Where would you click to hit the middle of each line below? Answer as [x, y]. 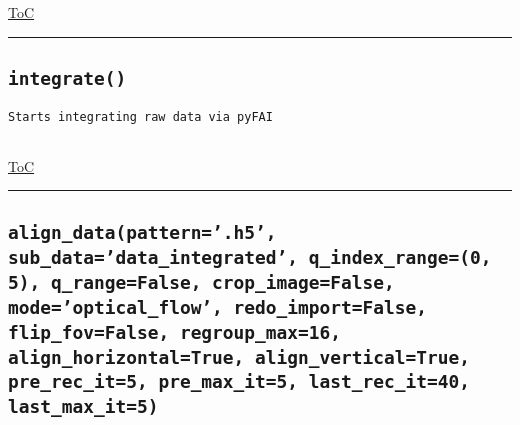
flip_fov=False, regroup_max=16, [175, 332]
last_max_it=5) [83, 407]
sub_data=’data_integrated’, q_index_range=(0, [250, 257]
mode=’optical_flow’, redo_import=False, [217, 307]
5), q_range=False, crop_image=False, [201, 282]
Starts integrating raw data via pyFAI [140, 117]
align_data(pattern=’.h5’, [142, 232]
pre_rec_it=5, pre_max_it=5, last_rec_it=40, [239, 382]
